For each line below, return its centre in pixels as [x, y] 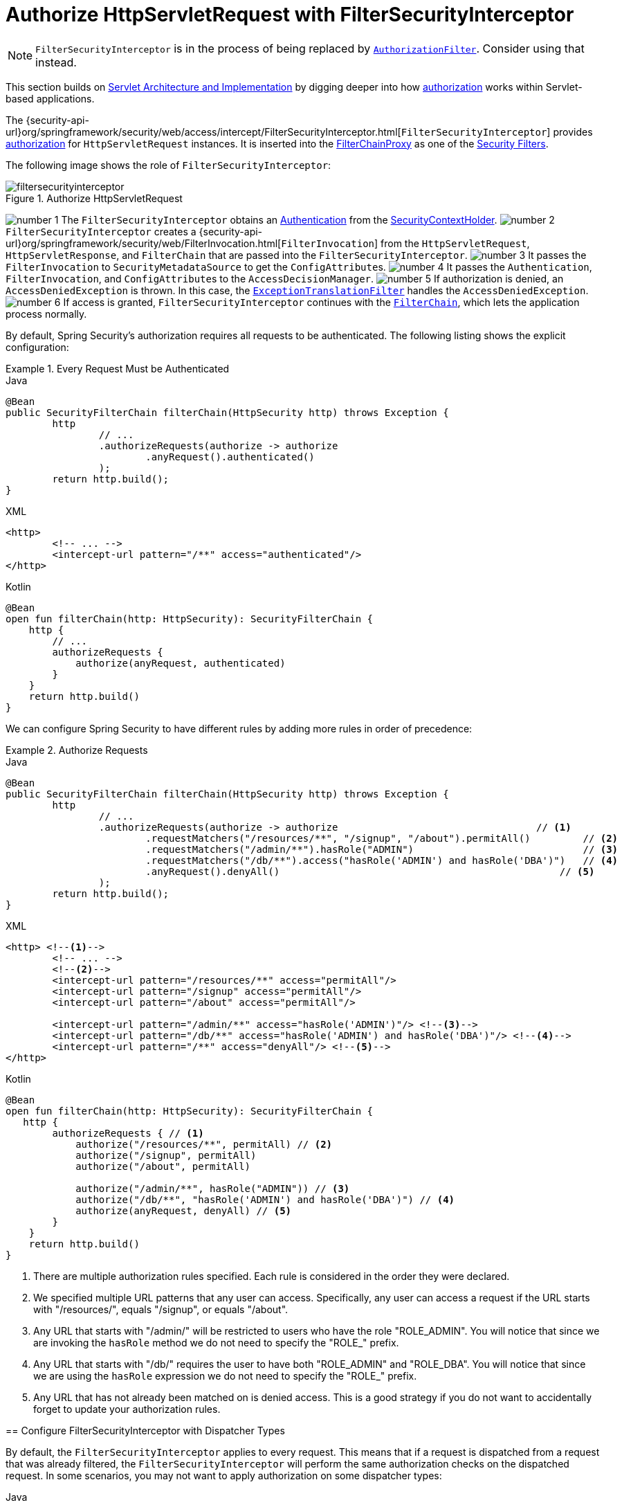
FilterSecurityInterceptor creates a [101, 231]
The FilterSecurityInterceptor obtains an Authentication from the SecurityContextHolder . [279, 219]
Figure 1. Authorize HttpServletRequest [94, 198]
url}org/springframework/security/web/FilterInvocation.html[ [144, 243]
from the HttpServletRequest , [455, 243]
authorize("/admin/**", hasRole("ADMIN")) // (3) [213, 1188]
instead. [56, 62]
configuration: [37, 347]
